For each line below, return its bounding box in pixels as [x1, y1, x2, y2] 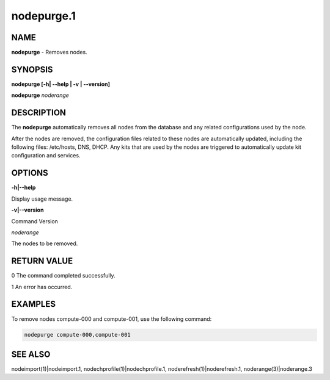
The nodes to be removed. [11, 240, 78, 247]
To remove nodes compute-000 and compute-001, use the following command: [11, 315, 212, 323]
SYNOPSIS [11, 64, 53, 74]
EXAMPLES [11, 299, 56, 309]
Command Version [11, 217, 58, 225]
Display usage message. [11, 195, 73, 203]
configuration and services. [11, 152, 81, 159]
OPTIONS [11, 168, 48, 178]
